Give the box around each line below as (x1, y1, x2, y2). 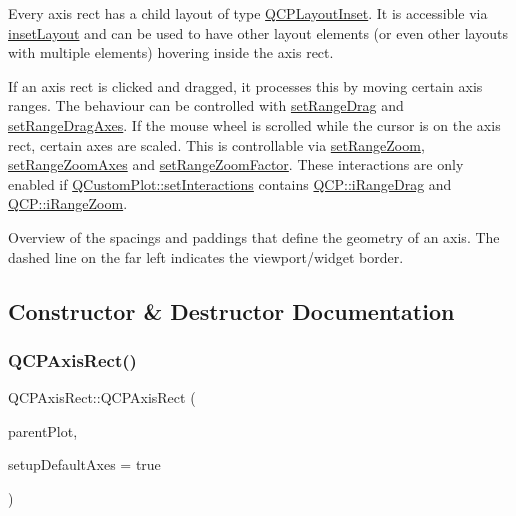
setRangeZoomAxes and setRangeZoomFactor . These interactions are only (8, 154, 464, 175)
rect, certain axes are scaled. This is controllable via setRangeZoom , (8, 134, 425, 155)
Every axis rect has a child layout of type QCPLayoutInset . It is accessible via (8, 3, 488, 23)
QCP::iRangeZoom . (8, 193, 128, 214)
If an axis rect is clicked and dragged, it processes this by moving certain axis (8, 75, 483, 96)
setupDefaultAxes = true (8, 454, 161, 475)
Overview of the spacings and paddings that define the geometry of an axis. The (8, 226, 500, 247)
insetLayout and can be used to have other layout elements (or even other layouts (8, 22, 508, 43)
